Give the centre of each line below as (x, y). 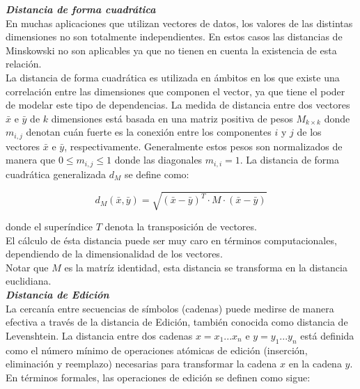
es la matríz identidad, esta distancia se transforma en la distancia (206, 267)
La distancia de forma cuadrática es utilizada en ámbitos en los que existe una (173, 77)
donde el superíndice (49, 226)
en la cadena (315, 364)
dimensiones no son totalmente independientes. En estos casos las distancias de (174, 37)
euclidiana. (29, 281)
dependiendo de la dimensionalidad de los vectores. (114, 254)
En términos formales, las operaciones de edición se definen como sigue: (158, 377)
